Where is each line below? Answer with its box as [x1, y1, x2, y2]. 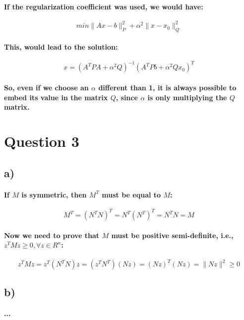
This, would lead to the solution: [4, 41, 118, 52]
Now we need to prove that [4, 230, 100, 240]
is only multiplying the [147, 92, 227, 102]
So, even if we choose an [4, 82, 89, 92]
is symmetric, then [21, 189, 87, 199]
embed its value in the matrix [4, 92, 108, 102]
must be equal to [102, 189, 161, 199]
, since [116, 92, 138, 102]
